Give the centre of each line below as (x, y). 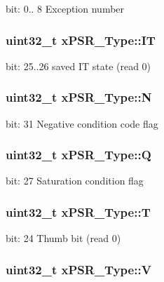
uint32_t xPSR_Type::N (79, 97)
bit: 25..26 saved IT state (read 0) (78, 66)
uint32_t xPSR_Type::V (78, 269)
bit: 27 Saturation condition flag (75, 181)
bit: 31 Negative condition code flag (82, 123)
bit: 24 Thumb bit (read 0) (63, 238)
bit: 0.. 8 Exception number (65, 8)
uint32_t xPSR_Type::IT (81, 40)
